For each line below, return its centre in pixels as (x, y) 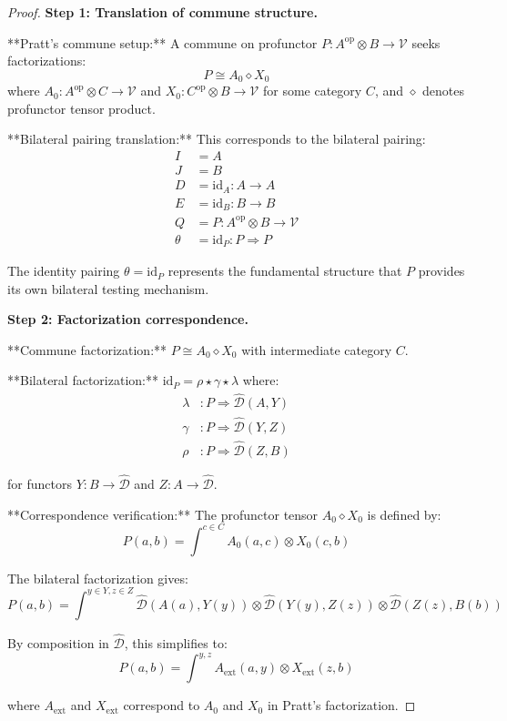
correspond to (162, 705)
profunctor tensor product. (81, 108)
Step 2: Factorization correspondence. (128, 319)
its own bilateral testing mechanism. (108, 288)
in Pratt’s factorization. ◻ (341, 705)
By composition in (58, 643)
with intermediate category (317, 349)
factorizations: (47, 61)
